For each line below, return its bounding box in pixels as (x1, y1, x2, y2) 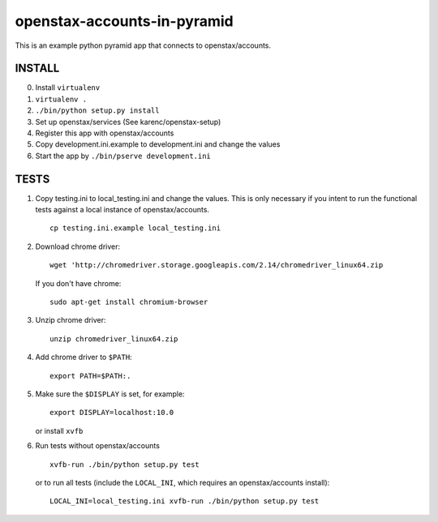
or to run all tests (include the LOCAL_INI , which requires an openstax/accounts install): (35, 477, 330, 487)
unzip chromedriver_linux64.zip (49, 334, 178, 344)
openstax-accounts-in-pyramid (15, 12, 234, 30)
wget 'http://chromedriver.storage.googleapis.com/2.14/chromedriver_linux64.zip (49, 260, 384, 270)
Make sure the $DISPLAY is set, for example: (35, 389, 186, 399)
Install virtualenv (35, 83, 101, 92)
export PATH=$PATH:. (49, 371, 131, 380)
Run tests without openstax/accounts (35, 441, 160, 451)
